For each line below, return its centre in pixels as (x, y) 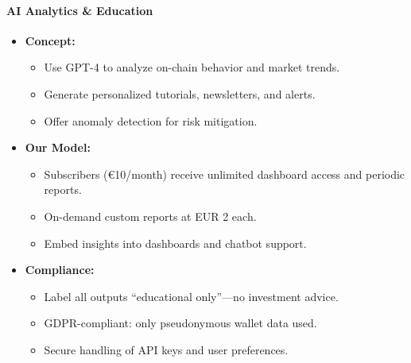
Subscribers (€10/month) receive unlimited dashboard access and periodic (225, 174)
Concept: (50, 40)
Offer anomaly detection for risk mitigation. (151, 120)
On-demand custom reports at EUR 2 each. (150, 216)
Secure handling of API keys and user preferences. (166, 349)
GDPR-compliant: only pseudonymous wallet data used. (180, 323)
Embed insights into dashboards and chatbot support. (175, 243)
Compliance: (60, 270)
